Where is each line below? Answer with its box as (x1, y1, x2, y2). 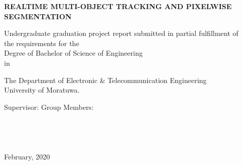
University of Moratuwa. (4, 85, 80, 95)
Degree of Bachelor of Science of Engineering (4, 48, 143, 58)
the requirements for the (4, 37, 79, 48)
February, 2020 (4, 151, 50, 161)
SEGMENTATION (4, 11, 72, 21)
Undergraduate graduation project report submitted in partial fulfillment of (4, 28, 238, 38)
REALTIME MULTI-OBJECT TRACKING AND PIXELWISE (4, 1, 232, 11)
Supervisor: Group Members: (4, 101, 94, 112)
